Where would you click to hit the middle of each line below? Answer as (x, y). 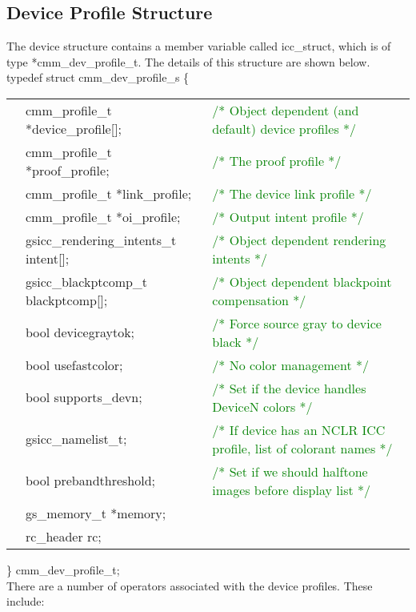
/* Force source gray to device (297, 323)
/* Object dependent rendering (299, 240)
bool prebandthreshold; (91, 481)
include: (26, 601)
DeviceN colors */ (262, 406)
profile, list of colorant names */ (302, 448)
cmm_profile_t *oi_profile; (103, 216)
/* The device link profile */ (292, 193)
